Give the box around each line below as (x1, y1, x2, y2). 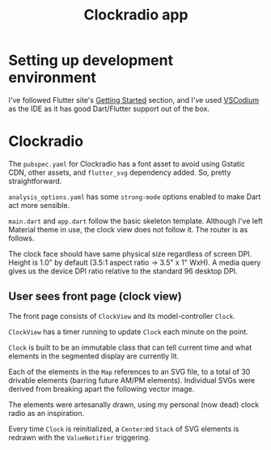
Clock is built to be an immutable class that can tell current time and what (8, 342, 252, 352)
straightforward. (8, 176, 62, 185)
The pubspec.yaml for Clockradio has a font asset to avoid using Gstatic (8, 159, 245, 168)
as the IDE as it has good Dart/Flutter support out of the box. (8, 104, 210, 113)
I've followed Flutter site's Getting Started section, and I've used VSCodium (8, 95, 260, 104)
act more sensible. (8, 200, 70, 210)
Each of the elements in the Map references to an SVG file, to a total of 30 (8, 367, 251, 376)
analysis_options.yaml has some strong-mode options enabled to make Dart (8, 192, 261, 202)
